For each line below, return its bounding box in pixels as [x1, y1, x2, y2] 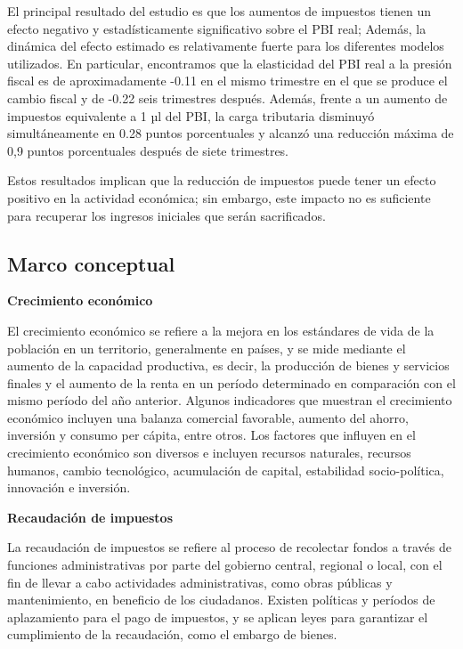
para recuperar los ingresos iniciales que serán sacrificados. [7, 206, 326, 224]
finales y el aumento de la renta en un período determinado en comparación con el [7, 373, 456, 392]
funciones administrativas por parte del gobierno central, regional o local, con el [7, 556, 443, 574]
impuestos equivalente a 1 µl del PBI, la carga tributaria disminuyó [7, 106, 375, 125]
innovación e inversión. [7, 478, 131, 497]
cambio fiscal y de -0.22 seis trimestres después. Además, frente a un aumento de [7, 88, 448, 107]
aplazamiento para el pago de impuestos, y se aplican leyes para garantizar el [7, 607, 428, 626]
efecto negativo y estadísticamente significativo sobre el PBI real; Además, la [7, 19, 426, 37]
